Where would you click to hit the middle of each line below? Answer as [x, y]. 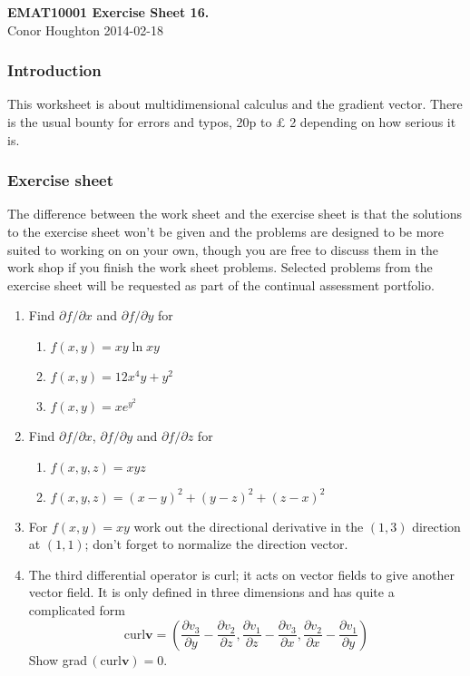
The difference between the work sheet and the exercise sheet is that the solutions [235, 214]
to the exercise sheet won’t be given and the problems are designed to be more [226, 231]
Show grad [58, 659]
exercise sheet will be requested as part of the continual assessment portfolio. [221, 284]
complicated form [77, 609]
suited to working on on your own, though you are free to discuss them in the [223, 249]
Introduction [54, 70]
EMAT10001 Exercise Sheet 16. [108, 12]
